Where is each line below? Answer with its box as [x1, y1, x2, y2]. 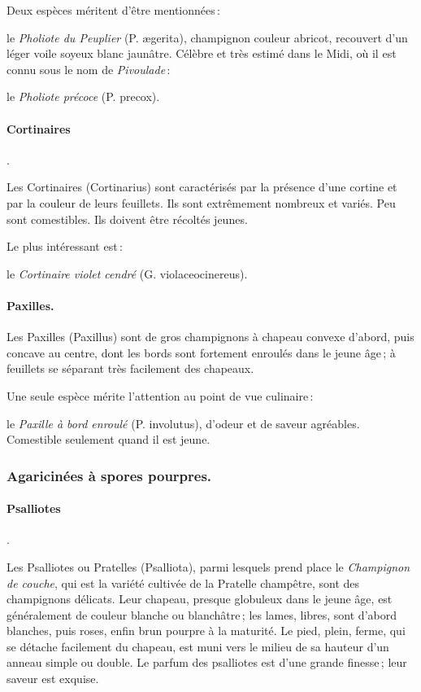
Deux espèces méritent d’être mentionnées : [7, 2, 220, 18]
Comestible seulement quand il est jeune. [7, 431, 210, 448]
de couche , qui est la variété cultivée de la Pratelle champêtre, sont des [7, 574, 360, 591]
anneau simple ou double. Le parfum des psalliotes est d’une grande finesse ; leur [7, 654, 407, 671]
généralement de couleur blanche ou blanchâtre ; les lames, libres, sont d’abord [7, 606, 397, 623]
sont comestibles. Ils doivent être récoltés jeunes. [7, 210, 248, 227]
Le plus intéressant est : [7, 238, 123, 255]
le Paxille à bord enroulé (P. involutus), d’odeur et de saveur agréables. [7, 414, 360, 431]
